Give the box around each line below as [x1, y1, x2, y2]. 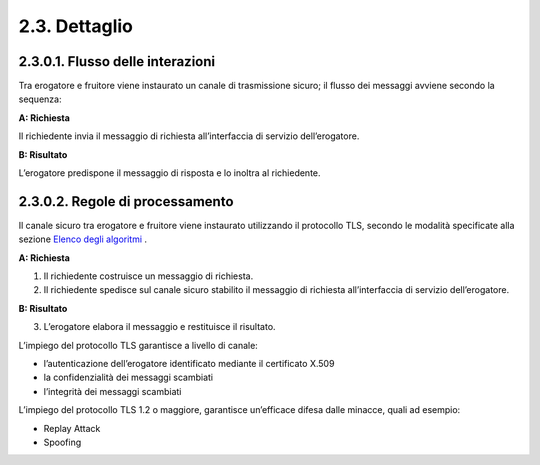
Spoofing [43, 436, 82, 448]
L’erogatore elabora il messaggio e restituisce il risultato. [43, 321, 276, 333]
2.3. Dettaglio [18, 15, 134, 37]
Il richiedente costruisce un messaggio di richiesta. [43, 270, 254, 282]
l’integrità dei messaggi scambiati [43, 385, 182, 397]
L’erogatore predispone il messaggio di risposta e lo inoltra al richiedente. [18, 167, 321, 179]
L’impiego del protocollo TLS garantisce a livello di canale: [18, 339, 259, 351]
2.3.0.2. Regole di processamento [18, 193, 234, 210]
